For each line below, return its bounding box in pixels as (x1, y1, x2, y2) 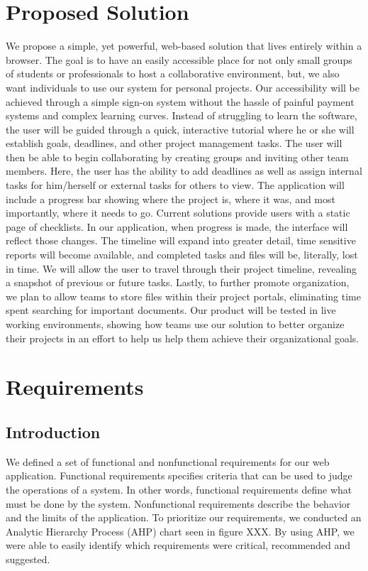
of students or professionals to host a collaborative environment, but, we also (6, 66, 340, 81)
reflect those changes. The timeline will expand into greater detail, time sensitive (6, 233, 356, 248)
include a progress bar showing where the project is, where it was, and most (6, 191, 335, 206)
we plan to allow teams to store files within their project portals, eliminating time (6, 288, 361, 303)
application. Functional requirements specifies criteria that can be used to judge (6, 468, 352, 483)
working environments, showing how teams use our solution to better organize (6, 317, 345, 331)
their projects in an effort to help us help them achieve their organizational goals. (6, 330, 359, 345)
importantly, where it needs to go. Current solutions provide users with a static (6, 205, 350, 220)
